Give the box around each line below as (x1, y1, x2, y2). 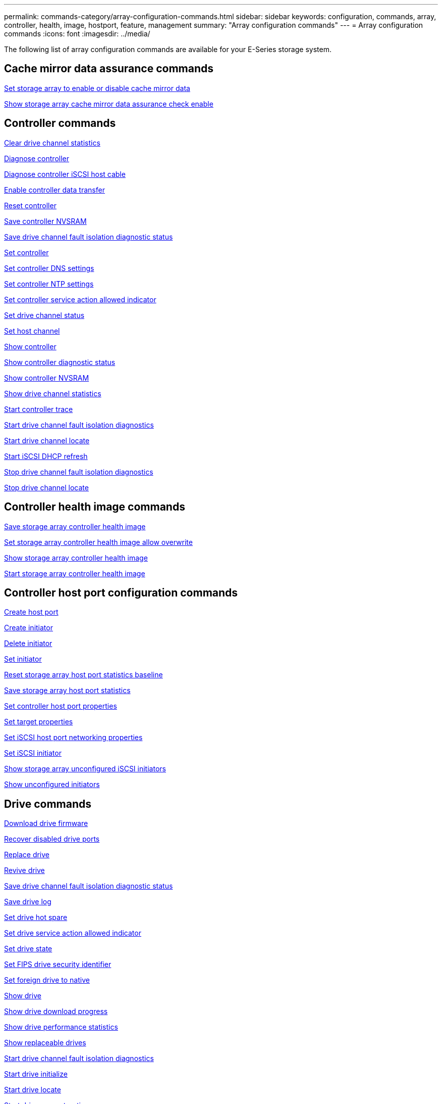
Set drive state (4, 944, 52, 953)
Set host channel (4, 326, 60, 335)
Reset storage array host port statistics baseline (4, 670, 163, 679)
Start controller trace (4, 404, 73, 413)
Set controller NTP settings (4, 279, 94, 288)
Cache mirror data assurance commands (4, 62, 214, 75)
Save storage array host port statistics (4, 686, 131, 695)
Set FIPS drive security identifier (4, 960, 112, 969)
